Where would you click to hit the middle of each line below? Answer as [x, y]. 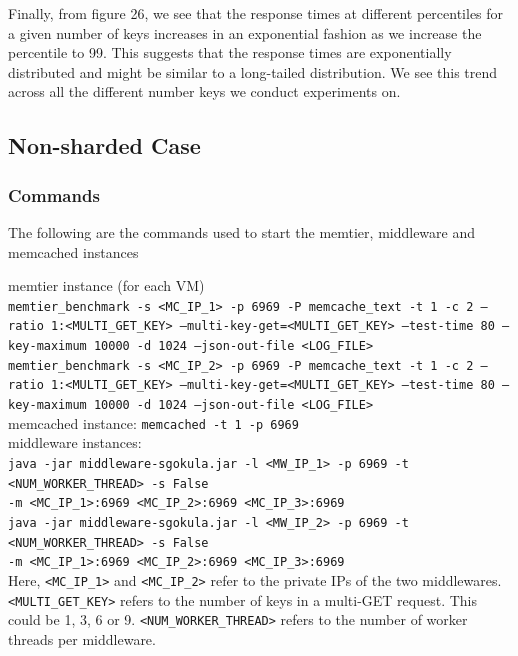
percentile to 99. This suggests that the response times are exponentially [230, 52]
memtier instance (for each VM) [106, 285]
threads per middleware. [82, 638]
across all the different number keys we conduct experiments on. [204, 91]
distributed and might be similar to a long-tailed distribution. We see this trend [253, 71]
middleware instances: [75, 442]
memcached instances [73, 251]
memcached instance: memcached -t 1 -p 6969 [153, 422]
